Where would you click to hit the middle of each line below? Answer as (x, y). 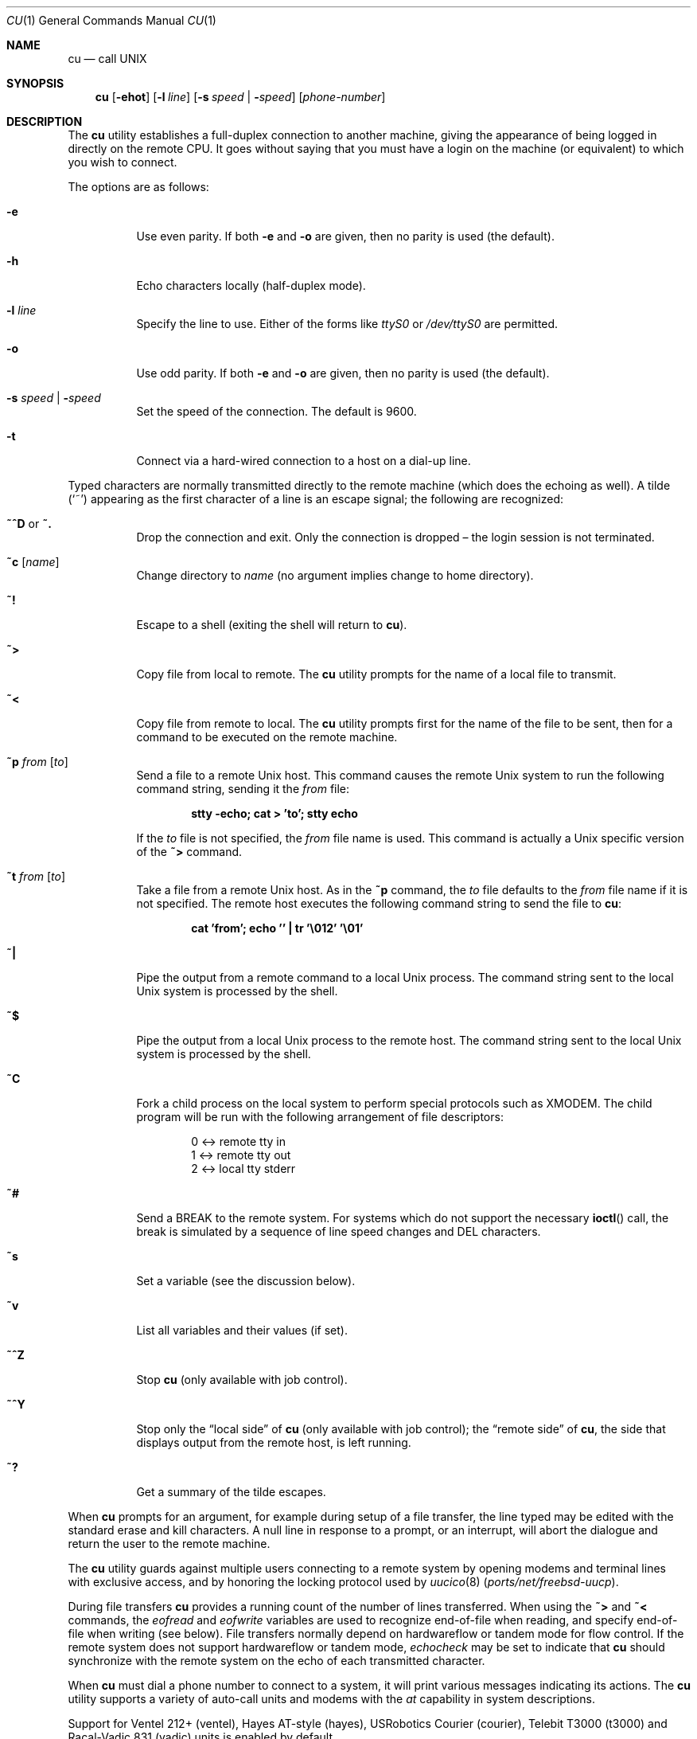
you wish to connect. (123, 162)
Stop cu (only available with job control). (242, 1379)
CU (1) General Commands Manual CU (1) (111, 20)
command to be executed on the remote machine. (267, 737)
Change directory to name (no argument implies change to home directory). (335, 575)
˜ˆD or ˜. (29, 524)
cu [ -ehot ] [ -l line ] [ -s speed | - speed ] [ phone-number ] (240, 97)
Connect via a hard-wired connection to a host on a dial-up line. (304, 461)
